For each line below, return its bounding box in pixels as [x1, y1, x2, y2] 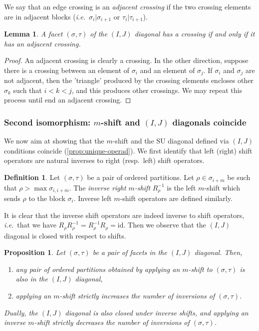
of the [90, 28, 107, 39]
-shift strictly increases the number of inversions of [59, 290, 215, 300]
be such [227, 172, 251, 182]
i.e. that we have [4, 219, 56, 230]
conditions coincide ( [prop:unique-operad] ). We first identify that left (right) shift [4, 145, 253, 155]
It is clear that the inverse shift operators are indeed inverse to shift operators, [4, 209, 245, 220]
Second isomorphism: [4, 115, 91, 128]
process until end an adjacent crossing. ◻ [4, 94, 131, 105]
